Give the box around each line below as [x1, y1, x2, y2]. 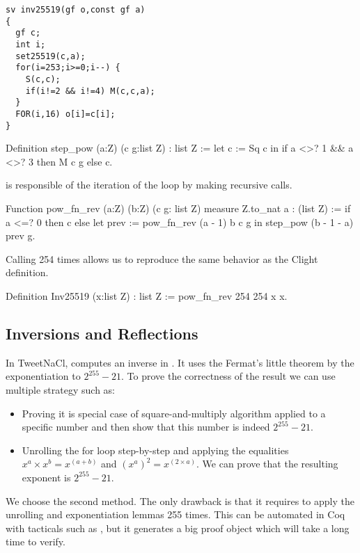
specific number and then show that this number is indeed [22, 419, 270, 434]
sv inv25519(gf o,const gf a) [6, 5, 146, 15]
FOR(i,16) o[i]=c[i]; [15, 109, 116, 119]
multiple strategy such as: [6, 382, 115, 396]
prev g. [6, 228, 36, 243]
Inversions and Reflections [6, 322, 198, 344]
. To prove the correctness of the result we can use [121, 369, 336, 383]
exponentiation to [6, 369, 81, 383]
